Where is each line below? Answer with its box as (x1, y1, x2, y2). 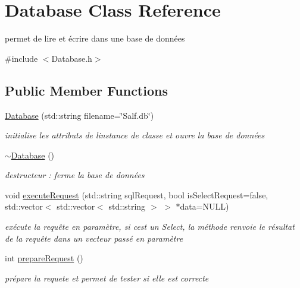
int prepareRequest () (5, 252, 83, 264)
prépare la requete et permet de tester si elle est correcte (5, 271, 209, 284)
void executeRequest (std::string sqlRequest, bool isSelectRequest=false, (5, 188, 268, 201)
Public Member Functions (5, 81, 168, 99)
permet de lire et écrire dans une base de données (5, 32, 185, 45)
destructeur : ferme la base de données (5, 169, 145, 181)
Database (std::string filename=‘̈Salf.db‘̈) (5, 109, 154, 121)
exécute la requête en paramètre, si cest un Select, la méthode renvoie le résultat (5, 220, 295, 233)
